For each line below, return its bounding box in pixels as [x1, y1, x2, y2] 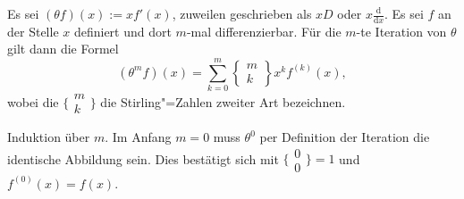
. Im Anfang [105, 128, 172, 146]
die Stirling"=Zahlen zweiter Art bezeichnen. [100, 92, 346, 111]
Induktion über [7, 128, 90, 146]
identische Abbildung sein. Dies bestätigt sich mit [7, 149, 279, 168]
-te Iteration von [356, 21, 447, 40]
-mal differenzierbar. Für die [186, 21, 342, 40]
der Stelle [7, 21, 59, 40]
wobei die [7, 92, 59, 111]
